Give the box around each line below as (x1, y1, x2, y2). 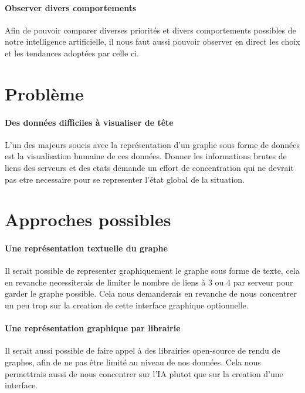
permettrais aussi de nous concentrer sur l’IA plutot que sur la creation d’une (5, 367, 283, 379)
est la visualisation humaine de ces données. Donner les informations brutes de (5, 150, 287, 162)
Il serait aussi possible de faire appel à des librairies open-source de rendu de (5, 344, 280, 357)
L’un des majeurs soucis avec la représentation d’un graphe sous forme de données (5, 138, 300, 150)
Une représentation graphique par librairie (5, 322, 181, 334)
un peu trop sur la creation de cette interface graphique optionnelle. (5, 299, 249, 311)
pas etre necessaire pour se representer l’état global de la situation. (5, 173, 245, 185)
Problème (5, 81, 84, 105)
